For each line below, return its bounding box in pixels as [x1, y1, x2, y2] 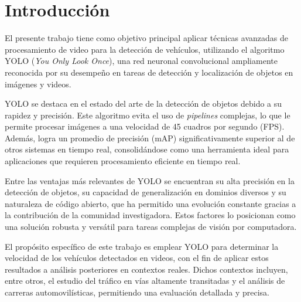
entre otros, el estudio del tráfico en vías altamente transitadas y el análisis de [5, 274, 285, 287]
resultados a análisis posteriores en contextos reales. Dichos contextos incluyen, [5, 263, 288, 275]
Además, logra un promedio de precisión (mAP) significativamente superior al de [5, 131, 295, 144]
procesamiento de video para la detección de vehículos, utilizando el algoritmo [5, 43, 285, 55]
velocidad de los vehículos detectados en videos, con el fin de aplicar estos [5, 252, 269, 264]
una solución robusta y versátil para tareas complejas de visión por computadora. [5, 220, 297, 233]
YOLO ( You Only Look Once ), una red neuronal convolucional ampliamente [5, 55, 278, 67]
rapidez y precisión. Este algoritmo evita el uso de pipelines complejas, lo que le [5, 108, 290, 121]
